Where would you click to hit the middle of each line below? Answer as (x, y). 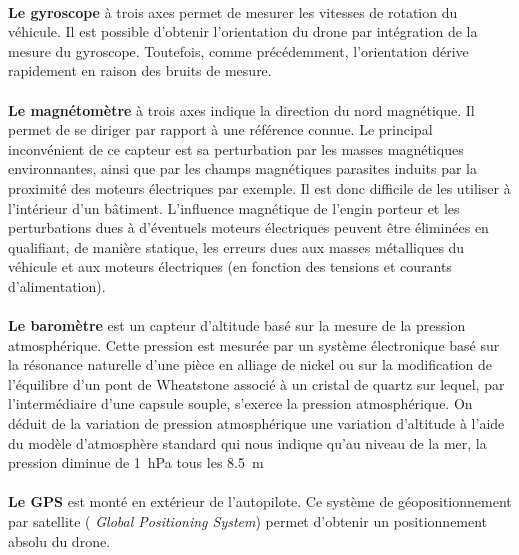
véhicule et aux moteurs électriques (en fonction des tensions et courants (230, 266)
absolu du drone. (59, 540)
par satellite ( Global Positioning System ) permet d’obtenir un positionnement (248, 521)
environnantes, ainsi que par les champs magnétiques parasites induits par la (242, 168)
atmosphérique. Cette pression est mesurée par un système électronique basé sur (254, 344)
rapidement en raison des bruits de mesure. (140, 70)
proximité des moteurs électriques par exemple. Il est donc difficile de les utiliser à (259, 187)
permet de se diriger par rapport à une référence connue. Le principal (220, 129)
